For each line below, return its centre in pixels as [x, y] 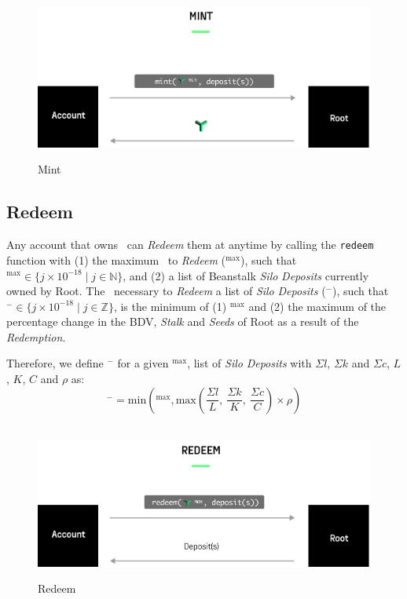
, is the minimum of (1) [170, 306]
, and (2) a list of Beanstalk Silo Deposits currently [246, 275]
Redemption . [36, 336]
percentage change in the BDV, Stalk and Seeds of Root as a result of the [183, 321]
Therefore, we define [55, 363]
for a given [143, 363]
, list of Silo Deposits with [249, 363]
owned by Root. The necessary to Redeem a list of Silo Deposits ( [166, 291]
